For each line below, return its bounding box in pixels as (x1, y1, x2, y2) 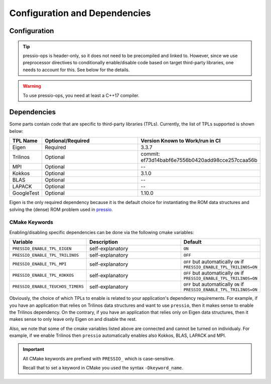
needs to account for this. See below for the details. (23, 67, 130, 73)
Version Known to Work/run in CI (141, 137, 221, 144)
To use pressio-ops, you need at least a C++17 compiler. (23, 92, 140, 98)
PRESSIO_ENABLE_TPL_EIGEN (12, 246, 72, 251)
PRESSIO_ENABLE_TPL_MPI (12, 261, 67, 267)
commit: (141, 150, 160, 157)
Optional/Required (45, 137, 90, 144)
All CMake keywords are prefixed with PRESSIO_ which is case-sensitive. (23, 355, 175, 361)
